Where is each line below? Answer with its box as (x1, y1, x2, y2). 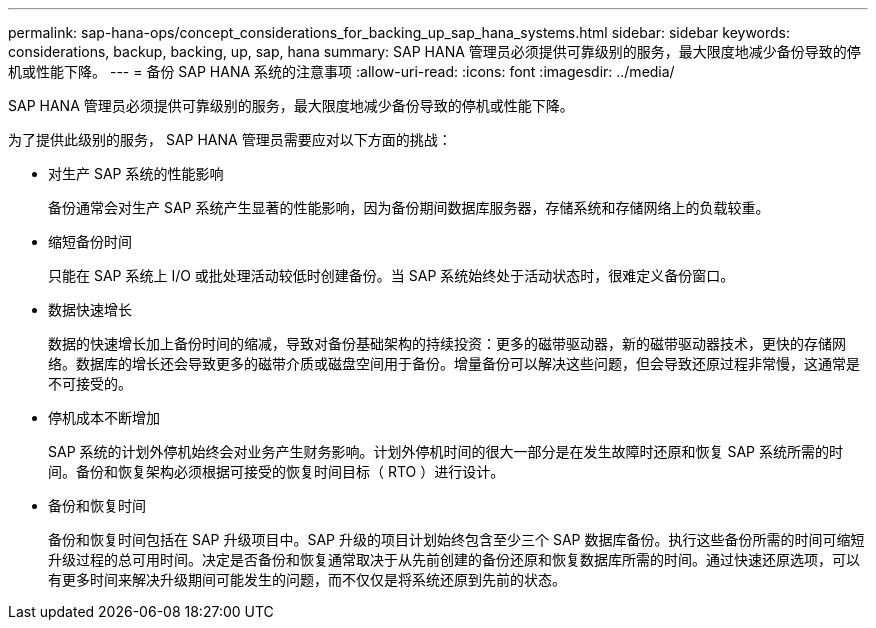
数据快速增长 (48, 301, 132, 318)
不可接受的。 (48, 375, 132, 392)
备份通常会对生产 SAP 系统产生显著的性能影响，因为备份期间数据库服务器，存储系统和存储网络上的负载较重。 (48, 199, 770, 216)
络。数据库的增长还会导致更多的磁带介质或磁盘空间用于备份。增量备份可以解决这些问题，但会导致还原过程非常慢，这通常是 (48, 355, 860, 372)
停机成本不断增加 (48, 409, 160, 426)
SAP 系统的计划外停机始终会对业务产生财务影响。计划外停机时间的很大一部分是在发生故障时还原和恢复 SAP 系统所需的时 (48, 443, 843, 460)
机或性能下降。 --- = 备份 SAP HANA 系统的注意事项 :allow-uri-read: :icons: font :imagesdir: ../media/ (8, 63, 675, 80)
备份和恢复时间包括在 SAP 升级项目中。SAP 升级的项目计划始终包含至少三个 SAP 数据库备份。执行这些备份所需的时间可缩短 (48, 531, 865, 548)
